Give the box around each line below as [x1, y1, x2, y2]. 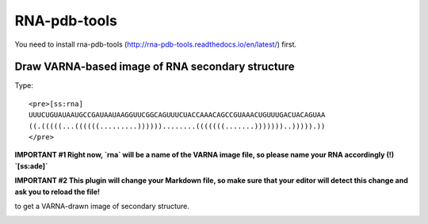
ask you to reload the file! [14, 187, 101, 196]
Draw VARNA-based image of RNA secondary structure [14, 60, 295, 74]
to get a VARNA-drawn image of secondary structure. [14, 201, 190, 211]
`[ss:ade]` [14, 161, 48, 170]
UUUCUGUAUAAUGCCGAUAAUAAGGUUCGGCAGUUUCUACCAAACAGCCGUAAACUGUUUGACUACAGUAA [29, 111, 326, 120]
